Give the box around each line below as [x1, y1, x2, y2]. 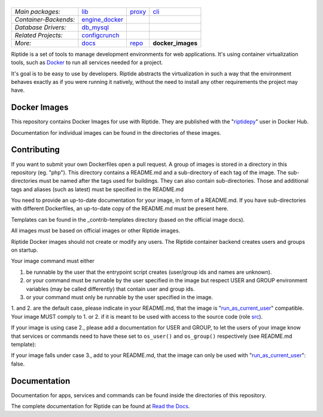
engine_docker [81, 15, 124, 23]
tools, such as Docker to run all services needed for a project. [11, 59, 163, 66]
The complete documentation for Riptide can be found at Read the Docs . [11, 403, 190, 410]
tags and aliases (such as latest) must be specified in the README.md [11, 186, 184, 193]
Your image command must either [11, 258, 95, 265]
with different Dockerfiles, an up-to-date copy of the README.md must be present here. [11, 205, 228, 212]
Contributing [11, 144, 60, 155]
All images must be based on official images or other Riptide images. [11, 227, 181, 234]
